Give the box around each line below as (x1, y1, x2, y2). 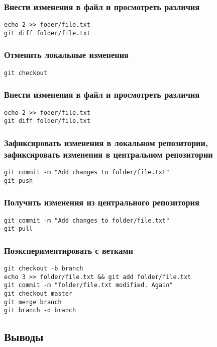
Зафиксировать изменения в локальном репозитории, (4, 136, 208, 149)
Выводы (4, 329, 44, 344)
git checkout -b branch (4, 265, 83, 272)
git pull (4, 225, 33, 233)
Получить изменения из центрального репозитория (4, 196, 199, 209)
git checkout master (4, 290, 73, 298)
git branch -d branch (4, 307, 76, 314)
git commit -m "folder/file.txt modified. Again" (4, 282, 173, 289)
